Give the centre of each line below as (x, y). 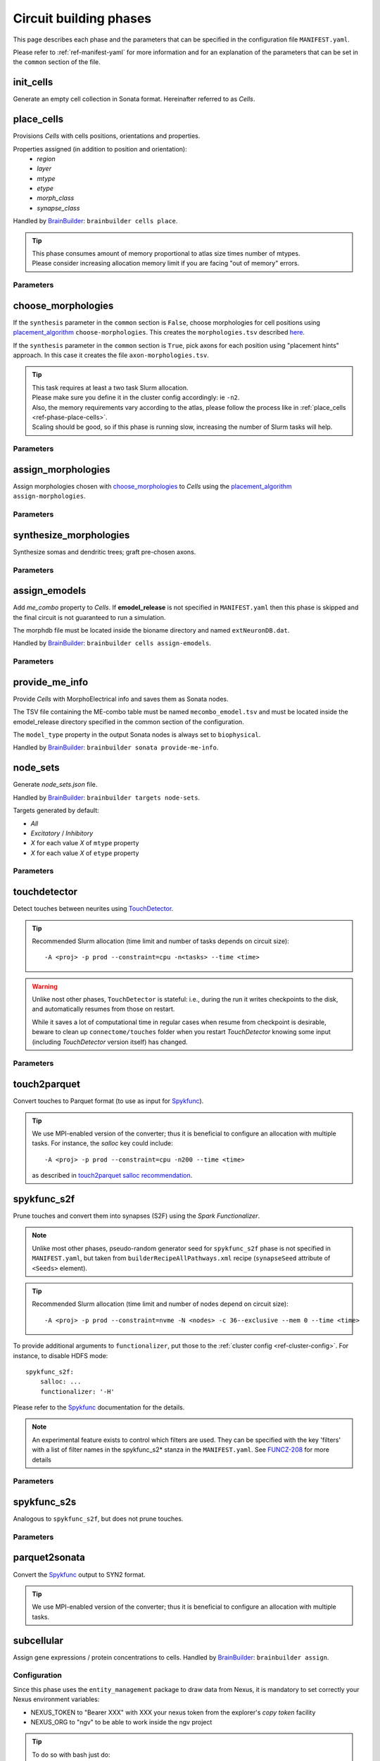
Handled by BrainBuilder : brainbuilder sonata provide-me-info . (116, 747)
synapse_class (58, 208)
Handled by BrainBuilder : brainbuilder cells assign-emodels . (112, 643)
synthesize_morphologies (71, 535)
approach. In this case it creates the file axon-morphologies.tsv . (111, 355)
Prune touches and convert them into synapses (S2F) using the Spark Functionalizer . (137, 1216)
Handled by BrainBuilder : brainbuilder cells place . (95, 221)
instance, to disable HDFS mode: (61, 1355)
